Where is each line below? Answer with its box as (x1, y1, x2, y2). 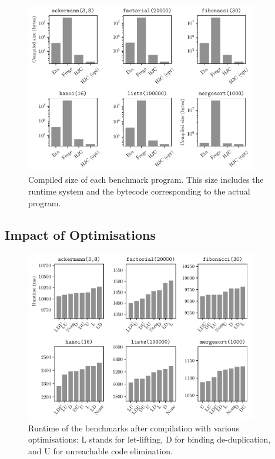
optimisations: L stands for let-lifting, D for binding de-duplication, (28, 433, 271, 445)
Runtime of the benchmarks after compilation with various (28, 421, 240, 434)
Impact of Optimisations (5, 225, 156, 243)
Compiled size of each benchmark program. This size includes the (28, 173, 264, 186)
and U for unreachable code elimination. (28, 445, 173, 457)
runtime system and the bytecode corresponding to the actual (28, 185, 250, 197)
